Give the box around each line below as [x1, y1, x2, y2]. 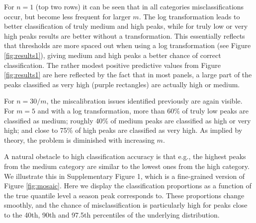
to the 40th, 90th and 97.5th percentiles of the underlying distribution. [4, 209, 220, 220]
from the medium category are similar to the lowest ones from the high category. [4, 161, 250, 171]
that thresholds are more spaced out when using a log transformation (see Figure [4, 40, 251, 51]
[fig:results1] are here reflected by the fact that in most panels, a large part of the [4, 69, 252, 80]
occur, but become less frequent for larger [4, 11, 131, 21]
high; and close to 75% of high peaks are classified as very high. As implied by [4, 125, 243, 135]
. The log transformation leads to [139, 11, 240, 21]
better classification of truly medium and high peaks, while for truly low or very [4, 21, 248, 31]
